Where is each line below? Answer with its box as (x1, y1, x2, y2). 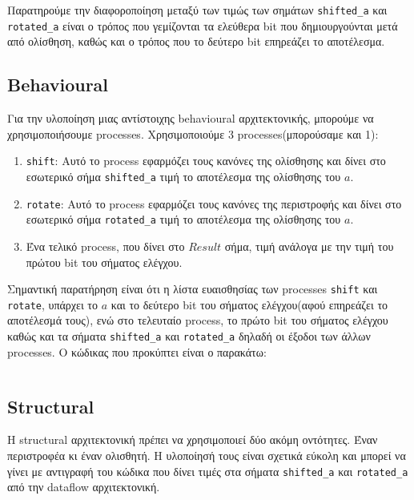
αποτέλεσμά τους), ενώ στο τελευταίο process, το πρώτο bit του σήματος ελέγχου (7, 312, 388, 329)
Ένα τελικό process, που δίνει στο (26, 237, 185, 254)
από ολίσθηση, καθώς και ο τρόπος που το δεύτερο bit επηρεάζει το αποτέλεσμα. (7, 33, 385, 50)
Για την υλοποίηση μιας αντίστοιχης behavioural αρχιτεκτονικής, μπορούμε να (7, 110, 374, 127)
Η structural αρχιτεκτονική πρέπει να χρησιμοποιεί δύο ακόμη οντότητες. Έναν (7, 431, 378, 448)
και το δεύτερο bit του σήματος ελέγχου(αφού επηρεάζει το (111, 296, 388, 312)
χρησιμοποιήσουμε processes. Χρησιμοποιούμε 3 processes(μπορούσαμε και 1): (7, 125, 379, 142)
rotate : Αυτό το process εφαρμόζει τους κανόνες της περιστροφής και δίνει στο (26, 195, 402, 212)
